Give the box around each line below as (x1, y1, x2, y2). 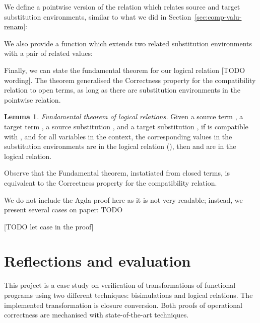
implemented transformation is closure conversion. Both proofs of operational (4, 299, 242, 310)
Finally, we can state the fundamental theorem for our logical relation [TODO (4, 64, 245, 75)
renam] (4, 21, 26, 32)
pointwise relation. (4, 94, 61, 105)
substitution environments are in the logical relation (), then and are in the (4, 141, 236, 151)
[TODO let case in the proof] (4, 221, 94, 231)
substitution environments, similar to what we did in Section (4, 11, 191, 22)
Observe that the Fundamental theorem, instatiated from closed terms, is (4, 168, 230, 178)
